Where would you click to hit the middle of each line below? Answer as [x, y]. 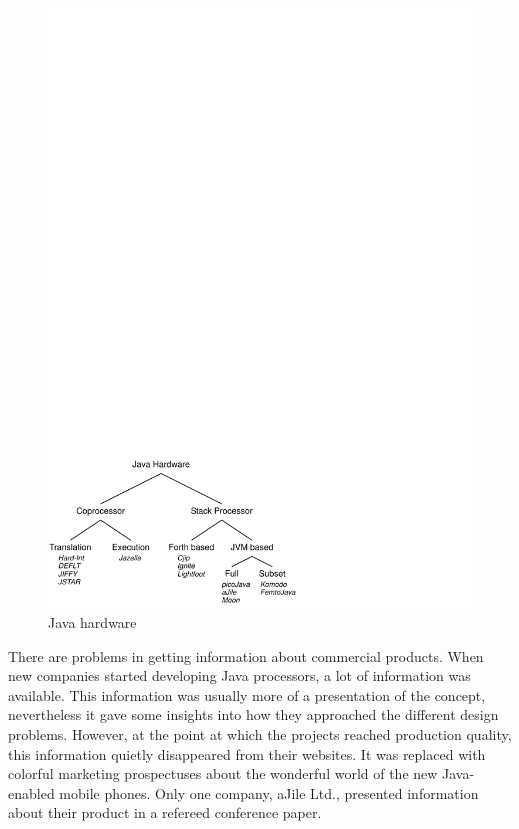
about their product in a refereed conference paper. [165, 812]
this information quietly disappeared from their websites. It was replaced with [247, 753]
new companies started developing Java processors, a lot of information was [239, 675]
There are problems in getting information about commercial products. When [246, 655]
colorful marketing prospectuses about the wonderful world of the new [223, 773]
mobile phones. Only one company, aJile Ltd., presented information [269, 792]
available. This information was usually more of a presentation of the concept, [247, 694]
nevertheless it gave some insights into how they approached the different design [253, 714]
